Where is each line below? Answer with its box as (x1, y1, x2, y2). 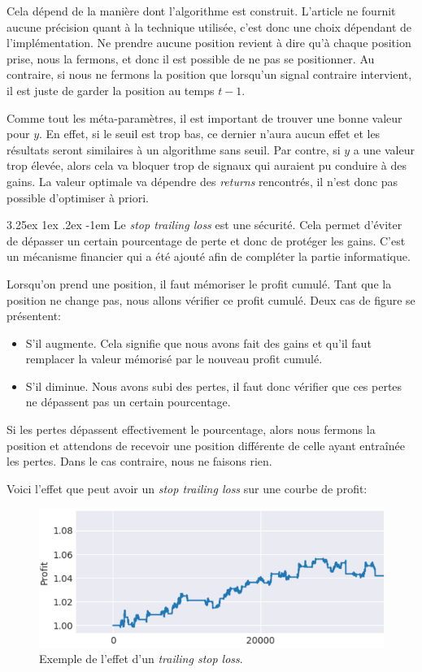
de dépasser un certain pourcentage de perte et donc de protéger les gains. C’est (7, 232, 406, 249)
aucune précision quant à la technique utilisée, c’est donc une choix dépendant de (7, 18, 412, 35)
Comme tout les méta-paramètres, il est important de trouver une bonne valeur (7, 109, 402, 126)
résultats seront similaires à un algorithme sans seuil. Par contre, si (7, 141, 341, 158)
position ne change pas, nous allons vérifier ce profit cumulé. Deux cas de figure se (7, 291, 415, 308)
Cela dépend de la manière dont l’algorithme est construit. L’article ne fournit (7, 2, 396, 19)
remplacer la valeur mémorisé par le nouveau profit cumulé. (25, 350, 323, 367)
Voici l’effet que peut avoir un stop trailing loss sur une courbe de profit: (7, 479, 368, 496)
